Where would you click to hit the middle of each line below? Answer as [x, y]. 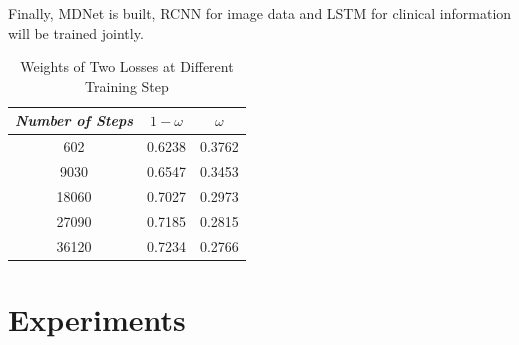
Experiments [97, 318]
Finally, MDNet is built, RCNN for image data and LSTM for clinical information [260, 13]
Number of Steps [74, 120]
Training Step [127, 85]
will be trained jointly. [76, 32]
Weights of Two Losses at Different [127, 66]
